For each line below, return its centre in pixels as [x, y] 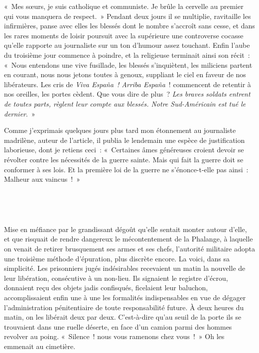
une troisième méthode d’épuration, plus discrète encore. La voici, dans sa [117, 258]
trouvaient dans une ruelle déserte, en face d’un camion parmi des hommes [118, 326]
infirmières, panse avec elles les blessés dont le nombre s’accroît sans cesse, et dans [129, 26]
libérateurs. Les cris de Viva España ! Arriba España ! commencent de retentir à [128, 84]
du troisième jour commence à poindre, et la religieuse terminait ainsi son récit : [127, 55]
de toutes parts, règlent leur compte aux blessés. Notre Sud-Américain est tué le [125, 103]
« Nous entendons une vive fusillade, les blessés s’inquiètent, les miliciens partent [128, 64]
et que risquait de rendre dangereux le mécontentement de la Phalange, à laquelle [129, 239]
